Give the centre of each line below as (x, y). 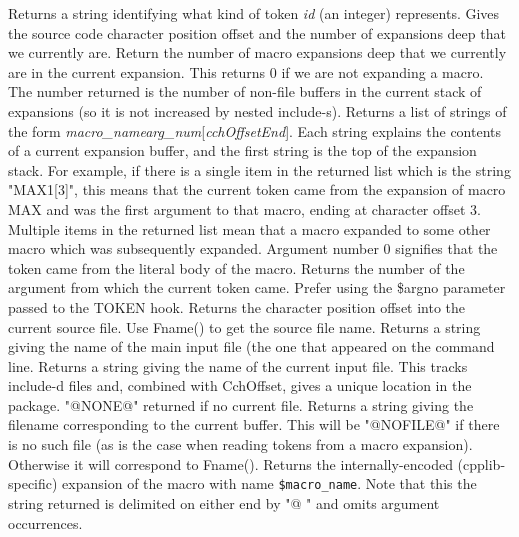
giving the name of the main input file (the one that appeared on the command (251, 346)
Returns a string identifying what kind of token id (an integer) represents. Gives (254, 13)
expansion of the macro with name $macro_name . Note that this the (269, 483)
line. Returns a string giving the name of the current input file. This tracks (238, 365)
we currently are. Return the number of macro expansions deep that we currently (257, 52)
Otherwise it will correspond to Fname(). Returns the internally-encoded (230, 463)
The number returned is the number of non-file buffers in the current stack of (245, 91)
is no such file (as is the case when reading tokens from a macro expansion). (240, 444)
